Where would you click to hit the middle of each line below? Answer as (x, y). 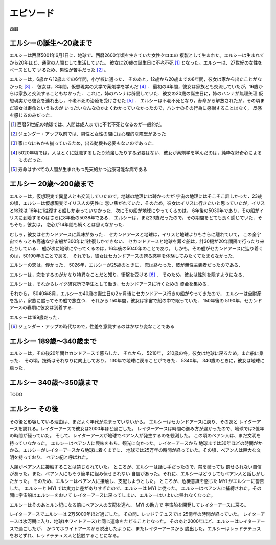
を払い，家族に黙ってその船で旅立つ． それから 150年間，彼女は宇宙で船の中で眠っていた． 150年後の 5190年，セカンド (136, 300)
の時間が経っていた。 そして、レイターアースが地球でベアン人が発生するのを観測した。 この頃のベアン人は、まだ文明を (135, 436)
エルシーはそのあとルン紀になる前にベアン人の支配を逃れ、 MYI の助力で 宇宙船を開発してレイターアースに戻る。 (129, 505)
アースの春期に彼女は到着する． (43, 308)
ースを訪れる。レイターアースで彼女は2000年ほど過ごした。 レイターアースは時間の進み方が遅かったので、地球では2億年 (137, 428)
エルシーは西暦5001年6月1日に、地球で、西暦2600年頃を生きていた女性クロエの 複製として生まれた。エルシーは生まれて (137, 55)
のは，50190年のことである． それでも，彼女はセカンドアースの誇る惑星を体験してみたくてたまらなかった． (123, 256)
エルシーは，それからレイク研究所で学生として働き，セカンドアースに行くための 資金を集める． (110, 284)
